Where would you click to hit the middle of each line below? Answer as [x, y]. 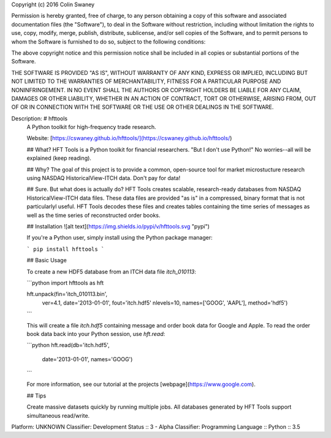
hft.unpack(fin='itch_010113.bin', [67, 294]
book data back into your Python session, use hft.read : [96, 334]
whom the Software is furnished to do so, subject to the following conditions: [108, 41]
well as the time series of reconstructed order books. [93, 215]
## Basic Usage [47, 260]
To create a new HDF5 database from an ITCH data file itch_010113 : [111, 272]
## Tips [36, 396]
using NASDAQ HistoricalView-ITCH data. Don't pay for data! [104, 178]
